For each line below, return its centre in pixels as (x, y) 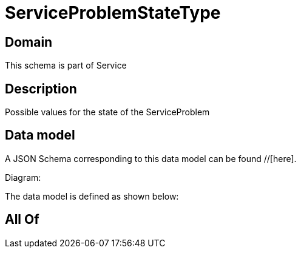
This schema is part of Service (66, 66)
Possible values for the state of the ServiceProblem (107, 112)
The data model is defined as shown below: (92, 196)
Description (41, 89)
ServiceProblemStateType (113, 13)
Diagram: (23, 177)
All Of (22, 220)
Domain (29, 42)
